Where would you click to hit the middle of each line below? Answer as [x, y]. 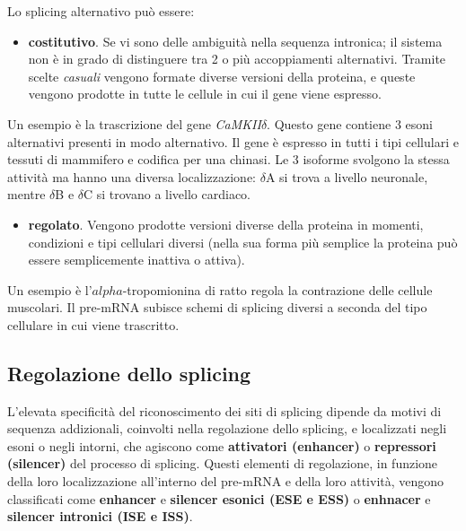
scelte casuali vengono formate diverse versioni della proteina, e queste [222, 76]
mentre [26, 194]
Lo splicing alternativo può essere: [101, 11]
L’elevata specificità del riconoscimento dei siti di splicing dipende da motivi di [224, 410]
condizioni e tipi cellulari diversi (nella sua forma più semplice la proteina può [243, 242]
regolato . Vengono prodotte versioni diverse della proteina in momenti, [226, 224]
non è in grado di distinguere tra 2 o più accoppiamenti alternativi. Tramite [237, 59]
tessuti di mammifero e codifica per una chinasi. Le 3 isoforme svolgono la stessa [229, 159]
